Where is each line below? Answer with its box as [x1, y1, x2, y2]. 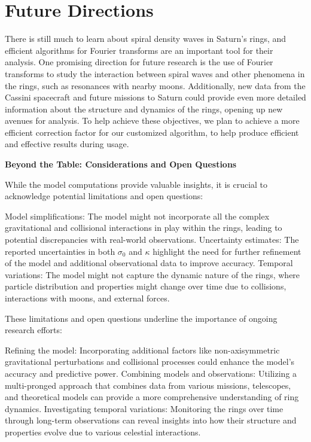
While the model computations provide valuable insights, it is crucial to [5, 178, 268, 190]
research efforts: [5, 324, 62, 336]
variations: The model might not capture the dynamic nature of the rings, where [5, 268, 300, 281]
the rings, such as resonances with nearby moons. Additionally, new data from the [5, 79, 306, 92]
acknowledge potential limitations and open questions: [5, 190, 203, 202]
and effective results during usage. [5, 138, 129, 150]
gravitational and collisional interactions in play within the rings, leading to [5, 221, 282, 234]
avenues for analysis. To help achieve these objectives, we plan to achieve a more [5, 114, 300, 127]
